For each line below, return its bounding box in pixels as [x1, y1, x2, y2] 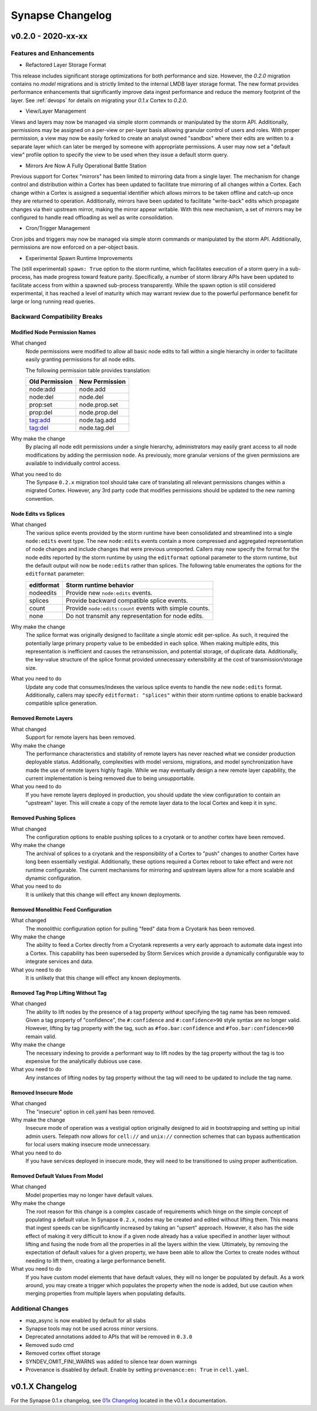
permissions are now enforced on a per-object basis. [11, 244, 139, 251]
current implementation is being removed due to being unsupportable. [25, 775, 195, 782]
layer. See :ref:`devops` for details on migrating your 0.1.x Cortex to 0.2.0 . [11, 97, 188, 104]
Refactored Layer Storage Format [25, 62, 106, 69]
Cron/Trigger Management [25, 225, 90, 232]
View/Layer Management [25, 107, 86, 114]
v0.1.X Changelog [11, 1381, 77, 1391]
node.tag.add [79, 416, 117, 424]
